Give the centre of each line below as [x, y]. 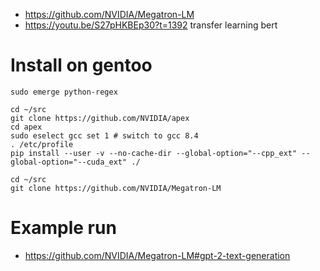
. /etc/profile [42, 144]
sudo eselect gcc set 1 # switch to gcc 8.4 [104, 135]
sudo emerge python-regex [64, 92]
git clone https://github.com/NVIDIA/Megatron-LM [116, 188]
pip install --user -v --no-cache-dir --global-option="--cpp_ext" [154, 153]
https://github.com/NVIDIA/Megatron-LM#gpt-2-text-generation [157, 255]
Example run [63, 228]
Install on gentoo [81, 65]
